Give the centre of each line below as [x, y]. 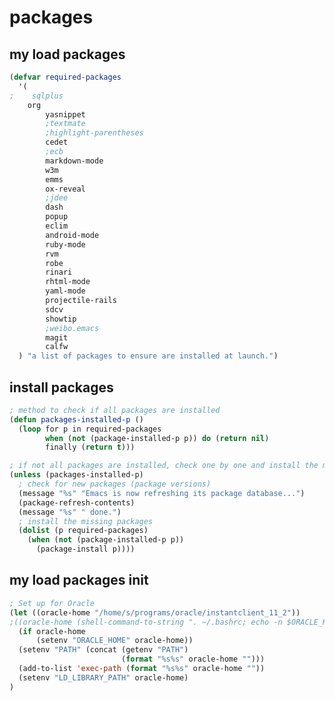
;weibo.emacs [72, 328]
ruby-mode [65, 244]
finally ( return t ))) [90, 447]
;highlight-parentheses [94, 133]
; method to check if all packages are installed [115, 410]
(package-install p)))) [85, 549]
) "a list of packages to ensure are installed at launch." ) [148, 356]
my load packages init [79, 580]
